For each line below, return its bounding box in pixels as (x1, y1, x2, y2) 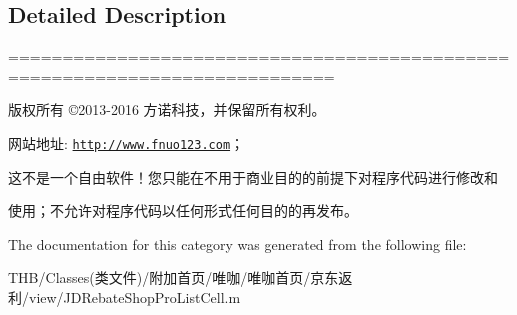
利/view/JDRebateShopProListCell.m (8, 287, 241, 308)
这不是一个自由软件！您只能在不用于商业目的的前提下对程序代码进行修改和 (8, 166, 498, 187)
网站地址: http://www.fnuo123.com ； (8, 132, 245, 153)
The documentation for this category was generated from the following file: (8, 233, 467, 254)
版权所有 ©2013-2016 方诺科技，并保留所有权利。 (8, 99, 326, 120)
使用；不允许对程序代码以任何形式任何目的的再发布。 (8, 200, 358, 221)
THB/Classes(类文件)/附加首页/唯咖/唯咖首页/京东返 (8, 267, 353, 288)
